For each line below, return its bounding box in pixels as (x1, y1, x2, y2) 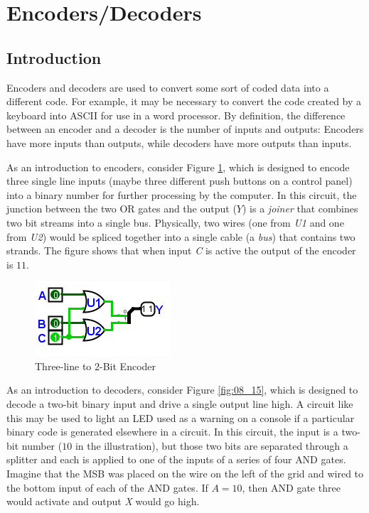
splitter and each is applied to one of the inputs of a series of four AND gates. (6, 452, 346, 467)
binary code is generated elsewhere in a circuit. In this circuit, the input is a (6, 424, 338, 439)
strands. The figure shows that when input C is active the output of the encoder (6, 243, 356, 258)
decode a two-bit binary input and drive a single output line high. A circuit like (6, 396, 353, 411)
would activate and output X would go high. (6, 494, 200, 509)
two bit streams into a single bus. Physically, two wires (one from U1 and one (6, 215, 344, 229)
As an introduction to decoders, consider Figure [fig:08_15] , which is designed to (6, 382, 358, 397)
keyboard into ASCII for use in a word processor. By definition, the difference (6, 107, 346, 122)
